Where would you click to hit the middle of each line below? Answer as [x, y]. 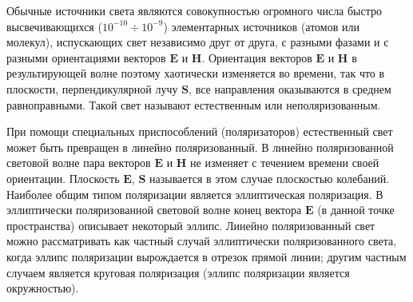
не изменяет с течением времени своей [285, 163]
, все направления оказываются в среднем [290, 88]
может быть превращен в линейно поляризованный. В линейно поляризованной [200, 147]
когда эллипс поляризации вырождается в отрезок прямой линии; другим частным [206, 256]
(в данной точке [356, 210]
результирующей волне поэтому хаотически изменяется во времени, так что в [196, 73]
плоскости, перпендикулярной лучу [92, 88]
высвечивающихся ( [54, 26]
